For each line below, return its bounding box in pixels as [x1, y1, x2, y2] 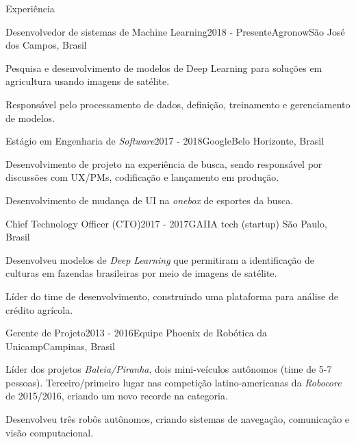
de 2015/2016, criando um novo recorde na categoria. [5, 388, 228, 403]
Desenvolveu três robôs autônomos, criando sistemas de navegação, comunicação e [5, 412, 350, 426]
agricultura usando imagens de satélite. [5, 74, 170, 88]
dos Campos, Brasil [5, 38, 87, 52]
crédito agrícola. [5, 302, 73, 317]
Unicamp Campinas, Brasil [5, 338, 115, 353]
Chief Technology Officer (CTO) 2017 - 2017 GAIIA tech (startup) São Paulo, [5, 216, 327, 230]
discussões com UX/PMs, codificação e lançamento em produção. [5, 170, 279, 184]
